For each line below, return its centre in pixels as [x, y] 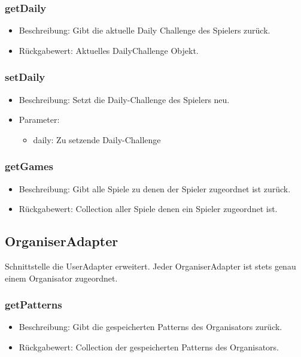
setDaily [25, 77]
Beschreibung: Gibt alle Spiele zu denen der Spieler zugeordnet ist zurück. [155, 188]
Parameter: [39, 119]
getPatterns [34, 305]
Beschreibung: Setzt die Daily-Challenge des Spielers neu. [124, 99]
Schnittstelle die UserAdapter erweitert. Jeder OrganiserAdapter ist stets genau [150, 266]
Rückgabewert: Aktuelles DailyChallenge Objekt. [109, 50]
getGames [29, 166]
